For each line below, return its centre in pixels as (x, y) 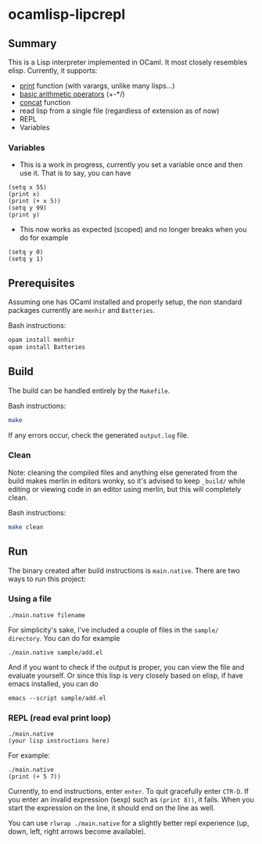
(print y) (24, 215)
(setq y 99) (27, 208)
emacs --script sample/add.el (57, 698)
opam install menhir (42, 340)
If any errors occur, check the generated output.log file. (99, 435)
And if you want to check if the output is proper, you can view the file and (126, 667)
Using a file (30, 599)
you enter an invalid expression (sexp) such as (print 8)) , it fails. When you (131, 800)
